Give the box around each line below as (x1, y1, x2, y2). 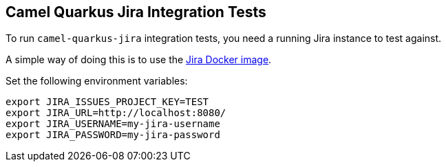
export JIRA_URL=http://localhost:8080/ (6, 107, 226, 119)
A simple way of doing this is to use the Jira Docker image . (6, 54, 272, 66)
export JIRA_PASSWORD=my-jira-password (6, 129, 220, 141)
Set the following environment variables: (6, 75, 188, 87)
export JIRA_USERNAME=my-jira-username (6, 118, 220, 130)
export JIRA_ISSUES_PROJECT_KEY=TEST (6, 96, 209, 108)
